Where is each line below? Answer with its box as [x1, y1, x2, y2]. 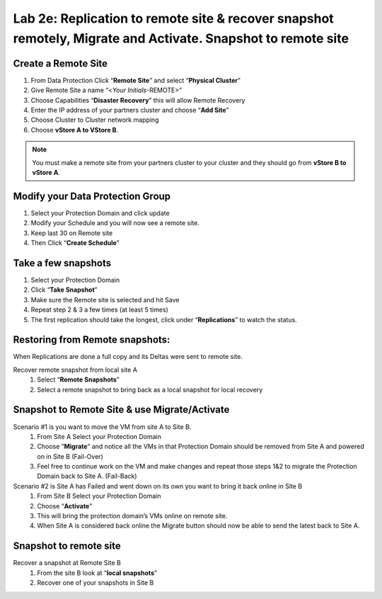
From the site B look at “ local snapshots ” [37, 569, 157, 577]
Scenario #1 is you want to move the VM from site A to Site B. [13, 422, 192, 431]
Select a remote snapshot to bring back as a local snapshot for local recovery [37, 385, 263, 394]
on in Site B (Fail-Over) [37, 452, 104, 460]
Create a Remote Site [13, 57, 108, 69]
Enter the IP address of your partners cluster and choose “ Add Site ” [30, 106, 229, 115]
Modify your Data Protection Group [13, 190, 171, 202]
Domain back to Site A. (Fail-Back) [37, 472, 137, 481]
